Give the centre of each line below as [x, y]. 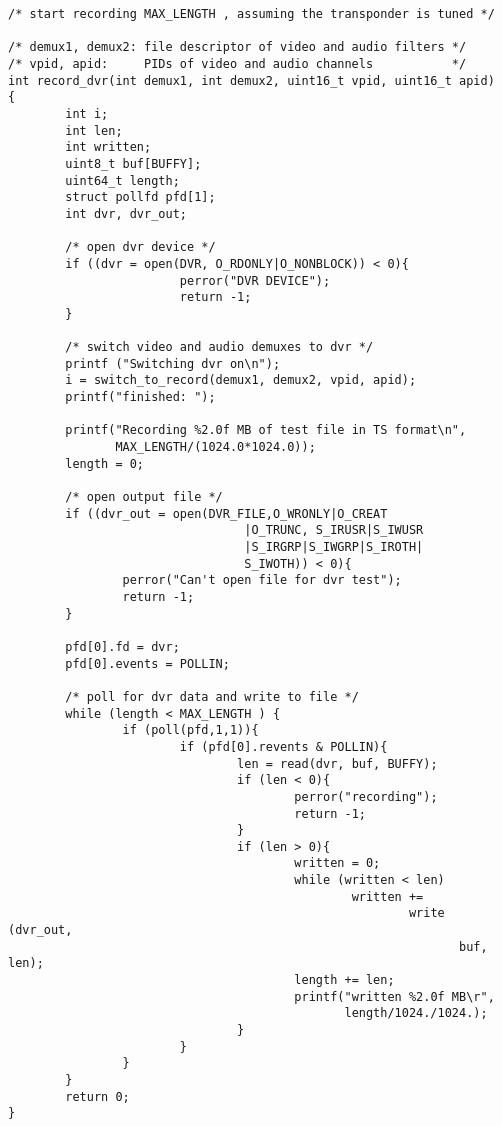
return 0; [97, 1096]
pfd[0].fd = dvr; [122, 646]
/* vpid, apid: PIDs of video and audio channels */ [237, 63]
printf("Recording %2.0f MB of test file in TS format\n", [266, 430]
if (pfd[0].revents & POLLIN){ [283, 746]
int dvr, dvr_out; [126, 213]
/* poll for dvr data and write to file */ [212, 696]
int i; [87, 113]
